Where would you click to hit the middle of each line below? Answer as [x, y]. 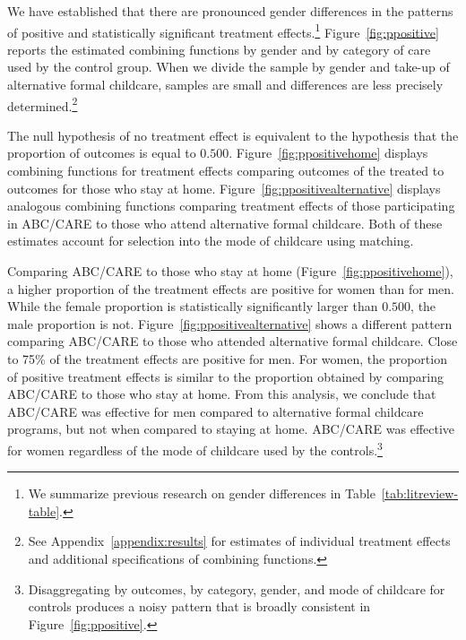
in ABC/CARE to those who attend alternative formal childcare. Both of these [225, 223]
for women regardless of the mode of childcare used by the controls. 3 [195, 448]
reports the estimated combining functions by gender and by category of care [219, 49]
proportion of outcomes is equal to [102, 153]
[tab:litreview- [420, 493]
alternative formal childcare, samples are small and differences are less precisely [225, 85]
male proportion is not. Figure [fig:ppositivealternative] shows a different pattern [230, 323]
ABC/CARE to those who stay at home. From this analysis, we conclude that [222, 394]
